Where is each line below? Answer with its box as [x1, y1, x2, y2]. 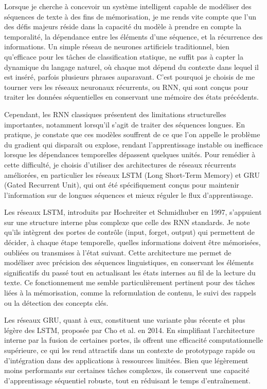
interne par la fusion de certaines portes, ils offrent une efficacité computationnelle [4, 335, 263, 345]
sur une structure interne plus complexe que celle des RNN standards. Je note [4, 216, 250, 227]
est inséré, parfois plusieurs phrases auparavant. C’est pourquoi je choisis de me [4, 71, 255, 82]
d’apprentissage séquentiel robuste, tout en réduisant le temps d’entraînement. [4, 375, 251, 385]
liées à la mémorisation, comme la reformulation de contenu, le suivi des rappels [4, 287, 256, 298]
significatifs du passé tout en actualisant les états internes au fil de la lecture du [4, 267, 256, 277]
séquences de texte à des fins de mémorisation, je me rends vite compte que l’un [4, 11, 257, 22]
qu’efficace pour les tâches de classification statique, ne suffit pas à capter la [4, 51, 243, 62]
